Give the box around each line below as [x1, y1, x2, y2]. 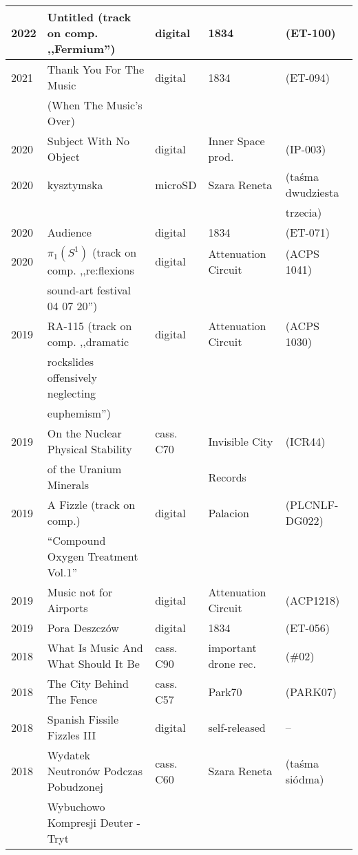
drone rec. [208, 656, 256, 671]
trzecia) [285, 204, 322, 220]
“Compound [47, 532, 106, 548]
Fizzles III [47, 727, 96, 743]
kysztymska [47, 176, 103, 193]
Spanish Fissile [47, 711, 118, 727]
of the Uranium [47, 461, 122, 477]
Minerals [47, 477, 89, 493]
